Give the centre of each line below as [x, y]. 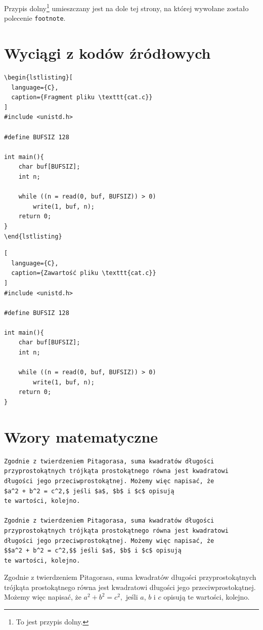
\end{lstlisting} [33, 236]
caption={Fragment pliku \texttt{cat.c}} [82, 97]
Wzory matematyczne [81, 436]
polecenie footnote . [35, 18]
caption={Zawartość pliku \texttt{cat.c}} [84, 273]
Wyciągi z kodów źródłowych [107, 53]
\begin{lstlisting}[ [39, 78]
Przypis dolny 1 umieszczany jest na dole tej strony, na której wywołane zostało [126, 7]
